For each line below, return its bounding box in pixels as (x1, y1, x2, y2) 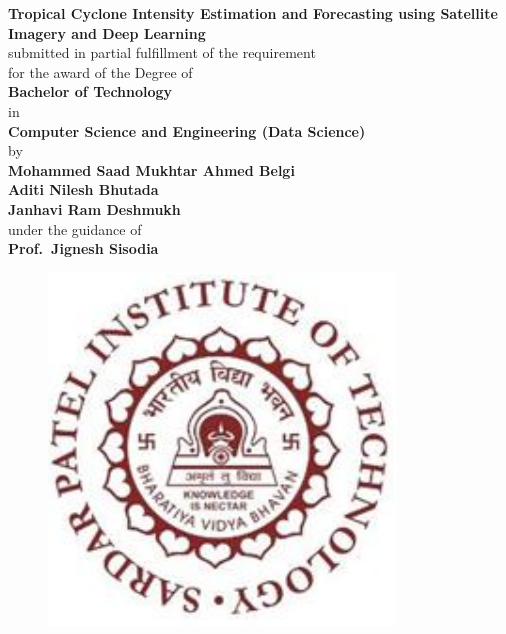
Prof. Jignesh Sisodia (8, 238, 159, 259)
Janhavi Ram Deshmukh (8, 198, 181, 219)
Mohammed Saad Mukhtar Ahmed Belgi (8, 159, 295, 180)
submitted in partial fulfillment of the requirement (8, 42, 316, 63)
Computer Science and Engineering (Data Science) (8, 120, 366, 141)
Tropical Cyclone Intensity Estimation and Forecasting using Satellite (8, 3, 498, 23)
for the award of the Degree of (8, 61, 193, 82)
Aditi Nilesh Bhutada (8, 179, 159, 200)
